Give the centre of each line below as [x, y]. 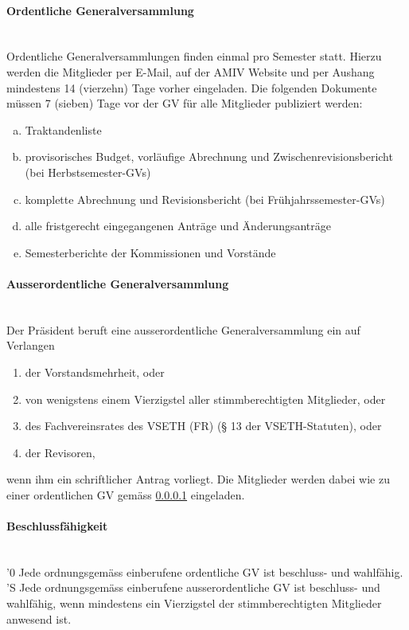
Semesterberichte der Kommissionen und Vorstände [150, 252]
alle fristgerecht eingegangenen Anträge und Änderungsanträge [178, 226]
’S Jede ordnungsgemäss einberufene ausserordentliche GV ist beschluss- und [193, 587]
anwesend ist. [39, 618]
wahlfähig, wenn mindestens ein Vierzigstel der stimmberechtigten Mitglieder [194, 603]
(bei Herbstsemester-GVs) [88, 172]
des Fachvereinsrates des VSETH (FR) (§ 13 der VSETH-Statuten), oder [203, 426]
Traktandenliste [63, 129]
